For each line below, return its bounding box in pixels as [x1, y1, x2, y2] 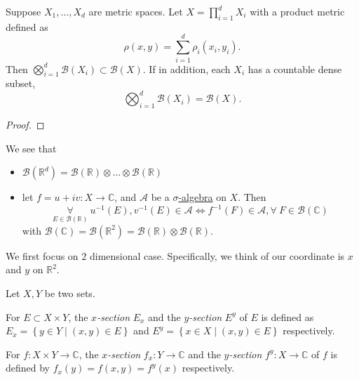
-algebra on [178, 190, 226, 204]
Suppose [6, 4, 41, 18]
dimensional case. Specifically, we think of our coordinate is [89, 248, 345, 263]
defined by [6, 360, 50, 375]
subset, [6, 76, 36, 91]
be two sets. [44, 285, 95, 300]
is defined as [261, 309, 314, 324]
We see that [6, 140, 57, 155]
